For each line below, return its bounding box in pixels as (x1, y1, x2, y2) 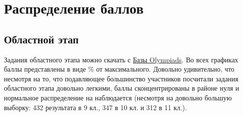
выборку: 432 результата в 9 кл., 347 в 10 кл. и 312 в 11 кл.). (4, 102, 187, 112)
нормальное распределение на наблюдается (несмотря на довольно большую (4, 92, 232, 102)
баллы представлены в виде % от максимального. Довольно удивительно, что (4, 64, 235, 74)
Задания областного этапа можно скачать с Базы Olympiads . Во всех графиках (4, 54, 239, 64)
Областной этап (4, 31, 79, 46)
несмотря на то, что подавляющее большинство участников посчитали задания (4, 73, 239, 83)
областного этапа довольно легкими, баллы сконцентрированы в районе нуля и (4, 83, 239, 93)
